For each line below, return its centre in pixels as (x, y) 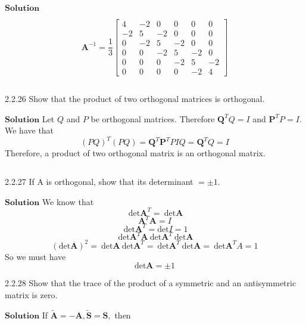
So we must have (35, 256)
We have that (29, 130)
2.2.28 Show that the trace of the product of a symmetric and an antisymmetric (151, 283)
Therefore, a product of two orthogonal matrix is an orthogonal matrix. (135, 153)
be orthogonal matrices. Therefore (153, 118)
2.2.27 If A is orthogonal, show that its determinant (99, 182)
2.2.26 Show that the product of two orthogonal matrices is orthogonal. (135, 99)
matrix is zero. (31, 294)
